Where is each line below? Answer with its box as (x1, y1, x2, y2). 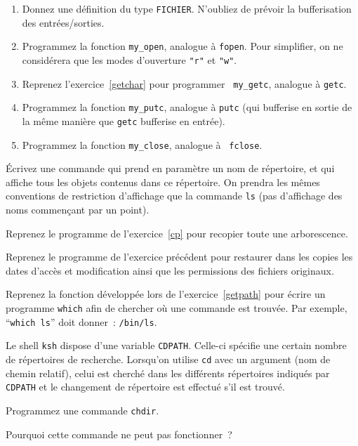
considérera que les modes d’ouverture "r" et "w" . (22, 52, 237, 67)
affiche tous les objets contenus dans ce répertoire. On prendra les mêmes (6, 174, 320, 189)
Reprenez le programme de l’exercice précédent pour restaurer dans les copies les (6, 249, 353, 264)
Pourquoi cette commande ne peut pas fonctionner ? (6, 426, 232, 441)
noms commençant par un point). (6, 202, 150, 217)
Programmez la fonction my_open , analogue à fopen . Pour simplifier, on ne (22, 39, 343, 53)
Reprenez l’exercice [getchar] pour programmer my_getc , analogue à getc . (22, 76, 347, 91)
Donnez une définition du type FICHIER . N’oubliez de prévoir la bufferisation (22, 1, 352, 15)
